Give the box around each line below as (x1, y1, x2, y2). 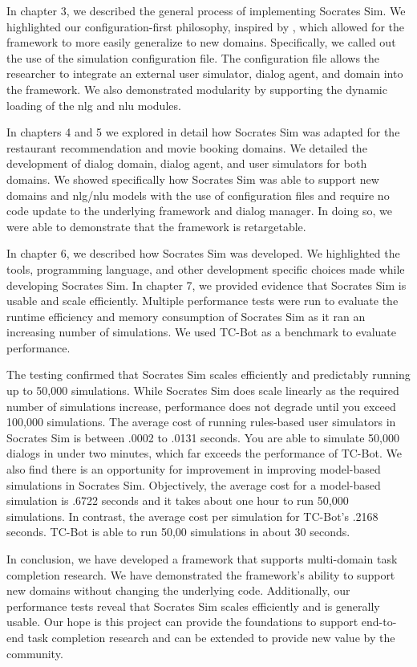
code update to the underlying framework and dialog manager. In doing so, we (6, 202, 392, 219)
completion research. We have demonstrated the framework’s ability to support (6, 566, 395, 583)
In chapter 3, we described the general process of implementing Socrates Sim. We (6, 2, 406, 18)
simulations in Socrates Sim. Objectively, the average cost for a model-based (6, 476, 381, 493)
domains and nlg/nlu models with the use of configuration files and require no (6, 186, 390, 203)
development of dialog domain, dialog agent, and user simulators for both (6, 155, 367, 172)
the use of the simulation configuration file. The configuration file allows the (6, 49, 380, 66)
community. (6, 645, 63, 661)
